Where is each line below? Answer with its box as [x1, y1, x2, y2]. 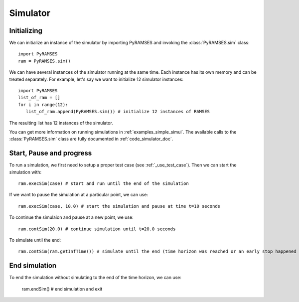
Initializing [9, 26, 42, 35]
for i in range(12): [18, 102, 68, 107]
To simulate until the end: [9, 237, 61, 243]
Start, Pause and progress [9, 149, 92, 157]
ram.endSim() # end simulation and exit [21, 286, 103, 292]
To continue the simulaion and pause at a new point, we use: [9, 214, 134, 220]
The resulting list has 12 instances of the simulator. [9, 120, 113, 126]
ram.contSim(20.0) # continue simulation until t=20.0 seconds [18, 226, 176, 232]
